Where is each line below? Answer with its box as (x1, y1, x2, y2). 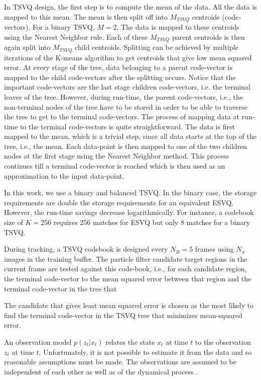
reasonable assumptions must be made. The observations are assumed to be (4, 356, 236, 367)
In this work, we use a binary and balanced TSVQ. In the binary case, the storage (4, 187, 257, 198)
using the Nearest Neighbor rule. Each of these (4, 31, 148, 42)
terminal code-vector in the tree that (4, 283, 117, 293)
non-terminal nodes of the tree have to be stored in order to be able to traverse (4, 101, 248, 112)
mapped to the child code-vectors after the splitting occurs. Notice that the (4, 71, 236, 82)
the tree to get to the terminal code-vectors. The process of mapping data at (4, 111, 239, 122)
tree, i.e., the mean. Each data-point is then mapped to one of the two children (4, 140, 247, 151)
